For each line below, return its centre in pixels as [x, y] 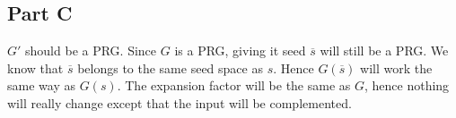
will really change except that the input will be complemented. [180, 102]
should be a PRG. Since [91, 51]
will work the [396, 67]
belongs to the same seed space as [170, 67]
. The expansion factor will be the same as [234, 85]
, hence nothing [407, 85]
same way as [41, 85]
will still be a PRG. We [384, 51]
